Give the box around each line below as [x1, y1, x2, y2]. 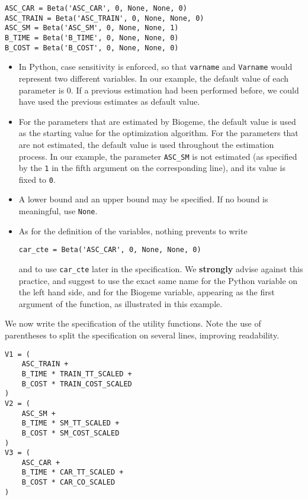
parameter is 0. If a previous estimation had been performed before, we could [18, 83, 299, 96]
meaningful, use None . [18, 205, 98, 217]
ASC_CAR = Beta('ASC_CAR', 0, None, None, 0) [5, 4, 187, 12]
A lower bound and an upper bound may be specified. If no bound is [18, 193, 268, 205]
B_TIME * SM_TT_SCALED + [21, 419, 120, 428]
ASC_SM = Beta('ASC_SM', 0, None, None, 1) [5, 24, 179, 33]
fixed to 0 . [18, 173, 56, 185]
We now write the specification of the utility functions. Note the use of [5, 317, 261, 330]
